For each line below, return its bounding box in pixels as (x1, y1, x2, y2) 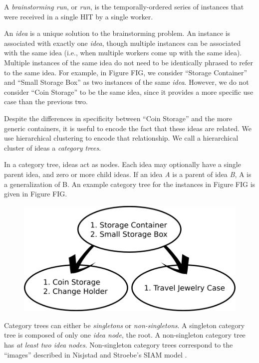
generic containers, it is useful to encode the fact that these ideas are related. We (4, 123, 252, 133)
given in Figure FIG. (4, 188, 67, 199)
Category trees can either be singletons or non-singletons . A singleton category (4, 320, 245, 330)
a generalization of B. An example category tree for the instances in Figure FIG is (4, 179, 256, 189)
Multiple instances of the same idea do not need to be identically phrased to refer (4, 57, 253, 67)
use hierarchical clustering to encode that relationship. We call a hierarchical (4, 133, 239, 143)
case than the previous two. (4, 96, 88, 107)
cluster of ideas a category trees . (4, 142, 101, 153)
